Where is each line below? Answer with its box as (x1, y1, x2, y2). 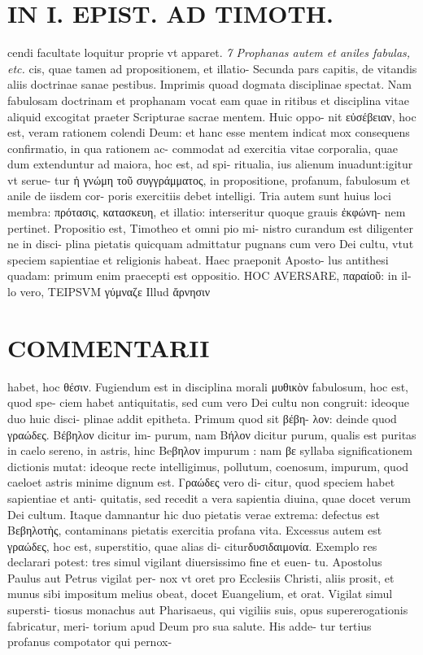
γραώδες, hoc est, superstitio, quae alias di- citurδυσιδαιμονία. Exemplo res (7, 537, 377, 554)
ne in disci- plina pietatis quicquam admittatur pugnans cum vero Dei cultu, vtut (7, 235, 414, 252)
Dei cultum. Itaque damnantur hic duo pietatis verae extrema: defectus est (7, 505, 380, 522)
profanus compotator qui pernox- (7, 633, 172, 650)
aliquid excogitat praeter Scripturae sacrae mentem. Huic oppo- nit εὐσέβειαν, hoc (7, 107, 416, 124)
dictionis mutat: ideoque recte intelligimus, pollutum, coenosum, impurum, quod (7, 457, 409, 474)
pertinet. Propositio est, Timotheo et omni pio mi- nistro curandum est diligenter (7, 219, 413, 236)
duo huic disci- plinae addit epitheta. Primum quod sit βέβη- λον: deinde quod (7, 409, 397, 426)
